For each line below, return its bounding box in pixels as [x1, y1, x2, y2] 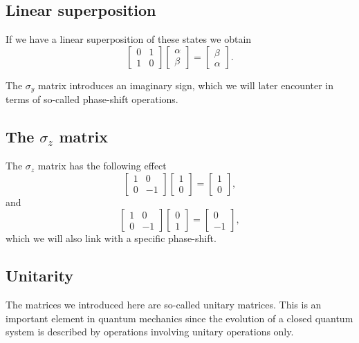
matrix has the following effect [37, 158, 167, 173]
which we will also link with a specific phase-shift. [6, 231, 217, 245]
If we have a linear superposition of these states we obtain [6, 32, 252, 46]
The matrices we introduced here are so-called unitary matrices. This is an [6, 297, 322, 312]
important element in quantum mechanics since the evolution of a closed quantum [6, 310, 353, 325]
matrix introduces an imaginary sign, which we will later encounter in [38, 77, 334, 92]
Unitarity [6, 265, 73, 286]
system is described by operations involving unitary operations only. [6, 324, 294, 339]
